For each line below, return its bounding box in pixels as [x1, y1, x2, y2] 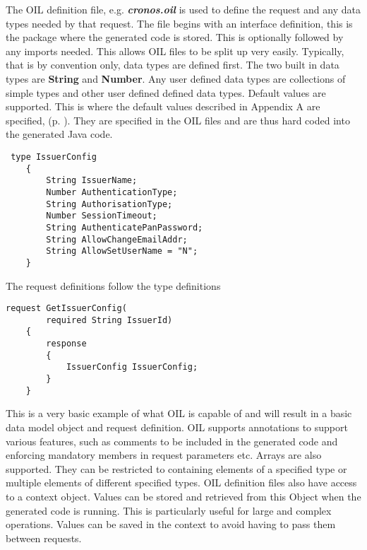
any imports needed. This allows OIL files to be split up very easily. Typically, [6, 43, 344, 58]
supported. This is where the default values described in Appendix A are [6, 99, 320, 114]
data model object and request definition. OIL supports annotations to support [6, 419, 348, 434]
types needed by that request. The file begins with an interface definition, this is [6, 16, 353, 30]
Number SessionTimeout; [46, 211, 157, 221]
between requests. [6, 530, 82, 545]
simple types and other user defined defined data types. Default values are [6, 85, 326, 100]
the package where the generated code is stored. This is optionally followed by [6, 30, 344, 45]
